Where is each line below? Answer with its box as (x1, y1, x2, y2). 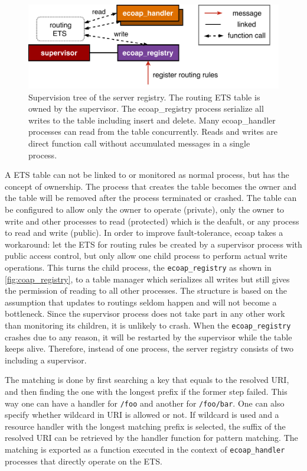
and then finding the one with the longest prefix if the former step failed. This (5, 385, 288, 398)
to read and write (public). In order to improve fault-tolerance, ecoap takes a (5, 226, 283, 239)
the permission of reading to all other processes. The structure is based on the (5, 284, 287, 297)
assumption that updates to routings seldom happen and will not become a (5, 295, 277, 308)
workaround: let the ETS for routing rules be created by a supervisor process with (5, 238, 302, 250)
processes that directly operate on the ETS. (5, 454, 162, 467)
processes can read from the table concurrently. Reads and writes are (28, 125, 277, 138)
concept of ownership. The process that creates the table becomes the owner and (5, 180, 296, 192)
